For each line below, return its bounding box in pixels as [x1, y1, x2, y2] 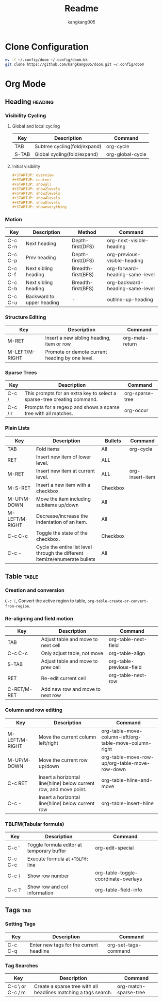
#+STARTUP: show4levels [12, 195, 61, 200]
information [27, 889, 54, 896]
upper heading [26, 299, 59, 306]
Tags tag [5, 906, 32, 914]
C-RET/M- [7, 686, 33, 693]
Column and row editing [5, 707, 63, 714]
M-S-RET [7, 484, 31, 491]
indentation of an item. [36, 518, 87, 525]
